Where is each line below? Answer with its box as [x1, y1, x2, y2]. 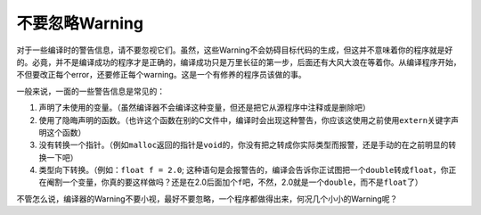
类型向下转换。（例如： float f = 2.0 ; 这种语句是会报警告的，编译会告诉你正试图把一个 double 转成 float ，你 [38, 165, 449, 176]
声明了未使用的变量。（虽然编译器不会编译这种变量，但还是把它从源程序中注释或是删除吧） [38, 103, 371, 113]
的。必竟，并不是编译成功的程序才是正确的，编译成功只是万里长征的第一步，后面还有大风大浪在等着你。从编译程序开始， [16, 56, 461, 67]
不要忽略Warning [16, 13, 144, 33]
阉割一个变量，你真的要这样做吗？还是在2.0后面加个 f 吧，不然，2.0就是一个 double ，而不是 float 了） [45, 177, 423, 187]
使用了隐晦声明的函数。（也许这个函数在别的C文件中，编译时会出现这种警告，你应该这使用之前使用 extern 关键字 [38, 114, 452, 125]
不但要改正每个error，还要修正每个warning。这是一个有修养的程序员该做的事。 [16, 70, 306, 80]
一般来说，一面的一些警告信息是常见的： [16, 86, 165, 96]
